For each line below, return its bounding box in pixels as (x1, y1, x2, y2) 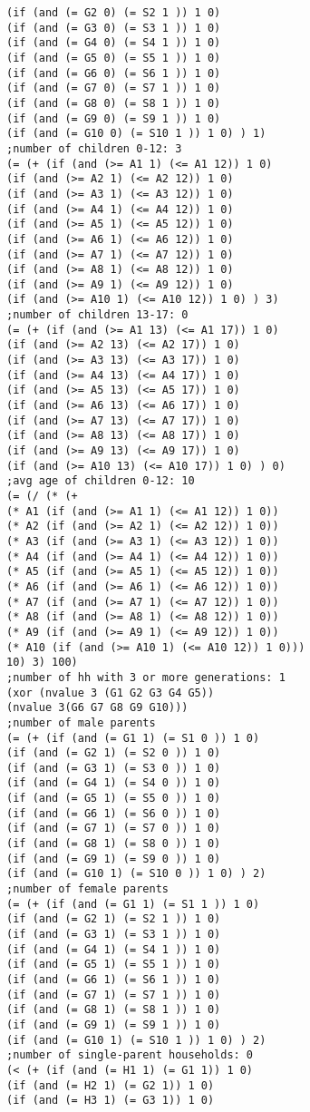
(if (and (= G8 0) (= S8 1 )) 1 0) (6, 96, 221, 110)
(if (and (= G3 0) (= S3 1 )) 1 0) (6, 21, 221, 34)
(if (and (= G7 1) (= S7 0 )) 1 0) (6, 822, 221, 835)
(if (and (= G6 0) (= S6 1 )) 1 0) (6, 66, 221, 80)
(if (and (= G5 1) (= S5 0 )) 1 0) (6, 792, 221, 805)
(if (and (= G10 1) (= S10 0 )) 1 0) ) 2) (6, 867, 266, 881)
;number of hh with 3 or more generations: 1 (6, 670, 286, 684)
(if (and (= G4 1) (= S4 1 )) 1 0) (6, 942, 221, 956)
